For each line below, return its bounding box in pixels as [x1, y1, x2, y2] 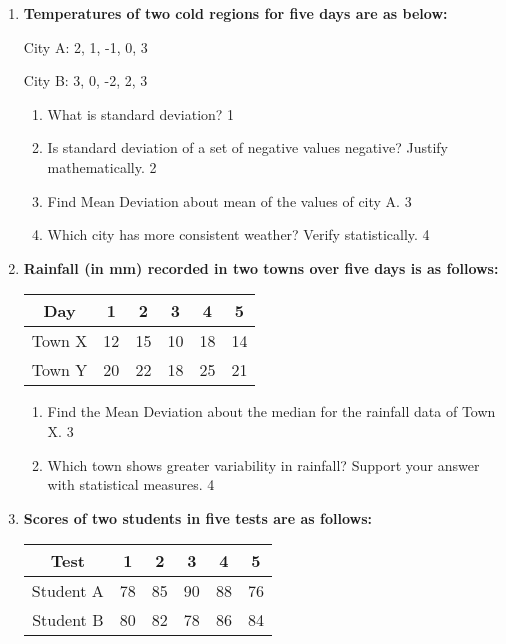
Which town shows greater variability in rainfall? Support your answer [47, 454, 480, 475]
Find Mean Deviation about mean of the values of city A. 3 [47, 190, 412, 211]
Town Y [31, 358, 88, 382]
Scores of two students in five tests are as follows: [23, 507, 372, 528]
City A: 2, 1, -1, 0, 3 [23, 36, 148, 57]
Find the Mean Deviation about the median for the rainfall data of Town [47, 401, 496, 422]
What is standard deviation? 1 [47, 103, 235, 124]
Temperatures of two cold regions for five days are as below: [23, 3, 448, 23]
